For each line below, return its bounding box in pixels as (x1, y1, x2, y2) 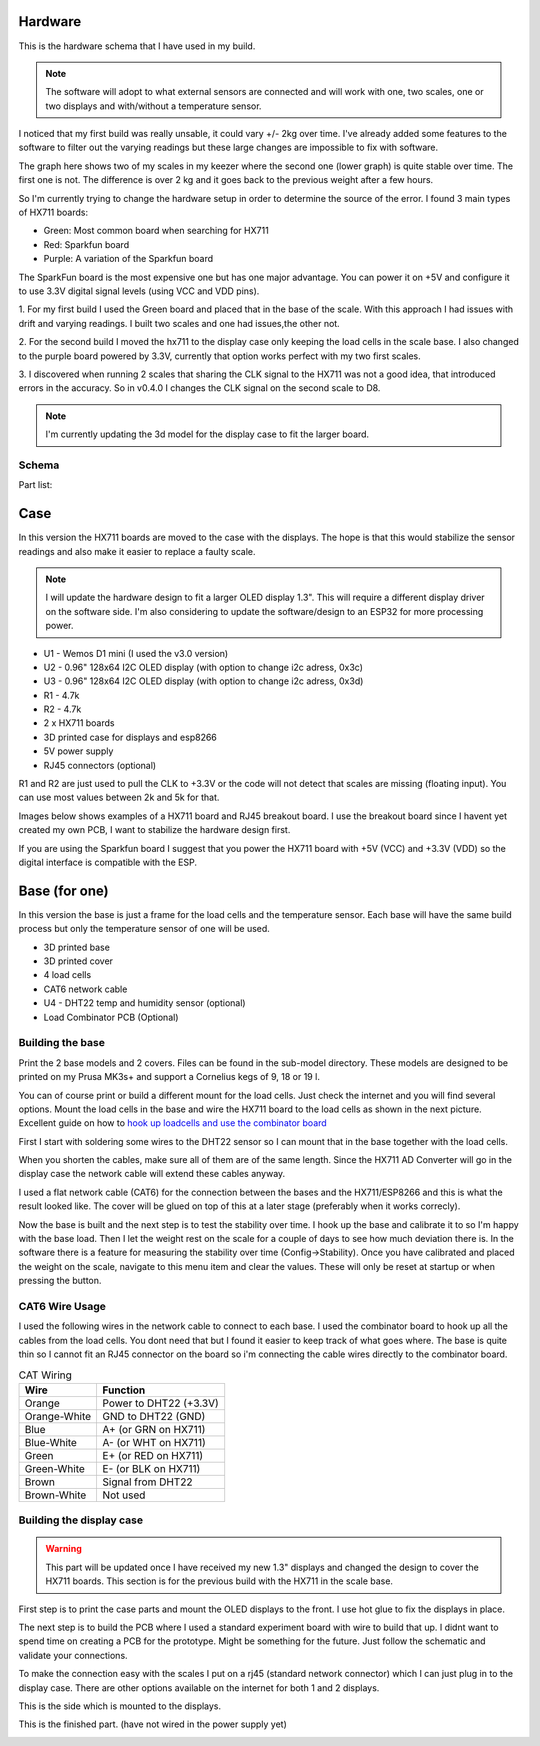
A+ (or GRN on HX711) (102, 1422, 206, 1436)
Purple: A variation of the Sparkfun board (43, 253, 214, 265)
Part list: (18, 479, 53, 491)
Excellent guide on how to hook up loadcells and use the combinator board (18, 1117, 327, 1129)
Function (102, 1383, 146, 1397)
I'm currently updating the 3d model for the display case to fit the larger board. (45, 428, 370, 440)
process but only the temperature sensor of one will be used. (18, 923, 270, 935)
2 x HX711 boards (43, 717, 115, 729)
